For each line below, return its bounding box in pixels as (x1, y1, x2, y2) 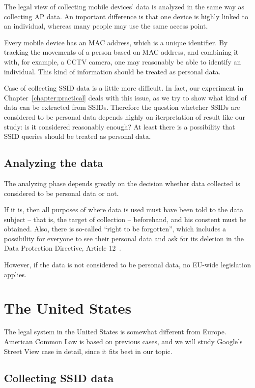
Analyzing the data (4, 155, 104, 170)
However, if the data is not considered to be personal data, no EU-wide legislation (4, 259, 251, 270)
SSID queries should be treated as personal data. (4, 131, 151, 141)
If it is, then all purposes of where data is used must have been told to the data (4, 204, 244, 215)
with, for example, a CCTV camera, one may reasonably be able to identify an (4, 56, 241, 66)
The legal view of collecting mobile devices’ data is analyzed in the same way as (4, 1, 245, 11)
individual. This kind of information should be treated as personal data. (4, 66, 221, 76)
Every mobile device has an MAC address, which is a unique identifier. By (4, 37, 228, 47)
